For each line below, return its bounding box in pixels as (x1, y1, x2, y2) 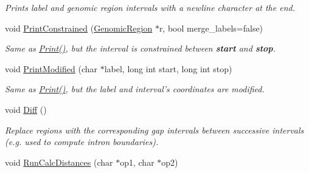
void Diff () (5, 103, 47, 115)
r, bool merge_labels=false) (159, 21, 263, 34)
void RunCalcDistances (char (5, 155, 113, 168)
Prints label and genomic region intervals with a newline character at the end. (5, 1, 295, 13)
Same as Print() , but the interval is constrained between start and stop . (5, 42, 276, 55)
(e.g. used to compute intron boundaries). (5, 135, 159, 148)
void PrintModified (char (5, 62, 98, 75)
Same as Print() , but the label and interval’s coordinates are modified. (5, 83, 265, 95)
